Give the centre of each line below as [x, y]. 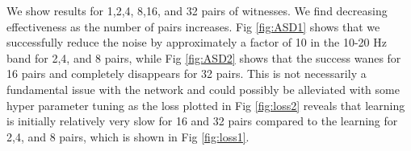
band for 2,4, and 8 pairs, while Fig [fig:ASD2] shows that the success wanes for [204, 57]
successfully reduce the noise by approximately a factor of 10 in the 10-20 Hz [197, 42]
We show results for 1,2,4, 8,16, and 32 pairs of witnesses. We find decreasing [197, 10]
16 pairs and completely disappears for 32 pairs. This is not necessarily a [187, 73]
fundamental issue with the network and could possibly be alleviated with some [203, 89]
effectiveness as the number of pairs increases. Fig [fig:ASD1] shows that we [193, 26]
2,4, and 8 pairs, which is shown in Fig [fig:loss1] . [128, 136]
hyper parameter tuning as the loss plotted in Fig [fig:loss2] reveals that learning [206, 105]
